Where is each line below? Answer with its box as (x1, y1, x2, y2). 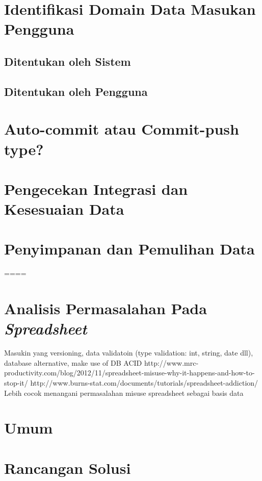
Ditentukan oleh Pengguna (4, 83, 148, 99)
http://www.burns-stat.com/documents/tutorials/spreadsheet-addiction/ (30, 377, 258, 388)
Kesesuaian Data (4, 198, 124, 219)
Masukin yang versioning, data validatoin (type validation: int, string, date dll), (4, 347, 253, 358)
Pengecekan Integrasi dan (4, 178, 188, 199)
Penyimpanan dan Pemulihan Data (4, 238, 255, 259)
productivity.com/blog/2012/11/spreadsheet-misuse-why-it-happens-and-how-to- (4, 367, 255, 378)
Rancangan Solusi (4, 457, 131, 478)
